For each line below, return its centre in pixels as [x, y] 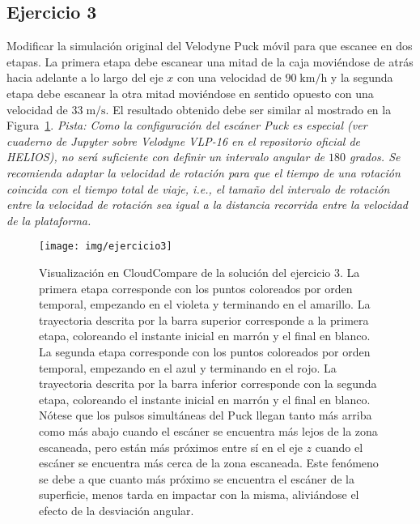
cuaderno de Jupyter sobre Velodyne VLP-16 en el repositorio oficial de [184, 141]
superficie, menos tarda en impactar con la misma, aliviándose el [199, 494]
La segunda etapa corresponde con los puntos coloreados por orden [205, 351]
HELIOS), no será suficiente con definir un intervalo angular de [165, 157]
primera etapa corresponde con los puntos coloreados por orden [196, 288]
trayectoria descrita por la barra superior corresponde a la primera [204, 320]
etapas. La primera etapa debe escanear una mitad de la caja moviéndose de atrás [210, 61]
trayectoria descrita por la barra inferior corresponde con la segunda [208, 383]
